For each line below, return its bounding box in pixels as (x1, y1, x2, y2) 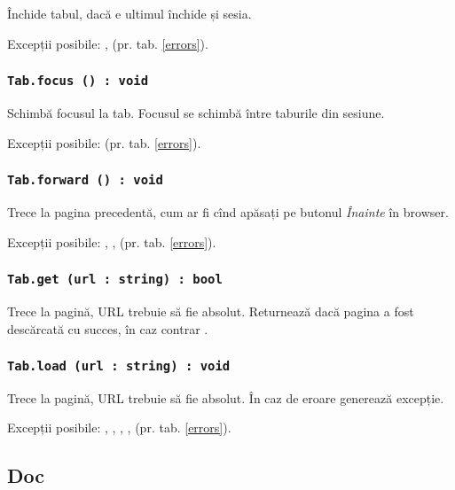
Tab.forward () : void (7, 173, 163, 188)
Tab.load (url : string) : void (7, 359, 231, 374)
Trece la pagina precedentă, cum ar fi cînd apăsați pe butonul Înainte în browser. (7, 202, 449, 221)
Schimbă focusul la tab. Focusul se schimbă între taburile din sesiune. (7, 103, 385, 121)
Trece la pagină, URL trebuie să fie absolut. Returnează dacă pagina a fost (7, 301, 414, 320)
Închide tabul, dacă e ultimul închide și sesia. (7, 4, 252, 22)
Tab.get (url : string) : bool (7, 272, 223, 287)
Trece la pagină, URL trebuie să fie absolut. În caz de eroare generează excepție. (7, 388, 444, 407)
